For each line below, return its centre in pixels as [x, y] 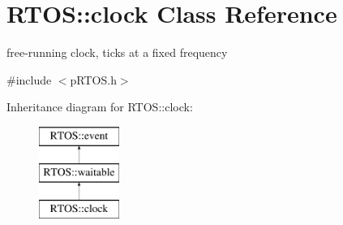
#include [29, 79]
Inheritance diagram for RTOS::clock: [100, 107]
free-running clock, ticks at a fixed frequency [117, 52]
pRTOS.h [93, 79]
